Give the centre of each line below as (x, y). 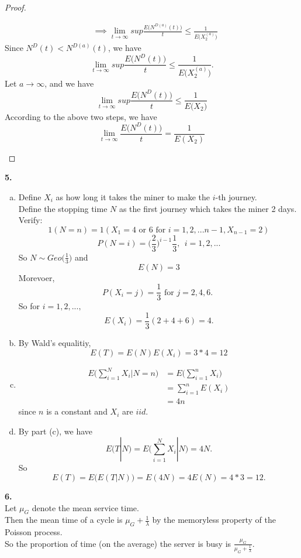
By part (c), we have (56, 431)
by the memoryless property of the (214, 520)
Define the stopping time (63, 208)
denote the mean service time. (85, 507)
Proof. (15, 7)
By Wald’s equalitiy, (55, 342)
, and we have (69, 83)
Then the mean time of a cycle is (64, 520)
